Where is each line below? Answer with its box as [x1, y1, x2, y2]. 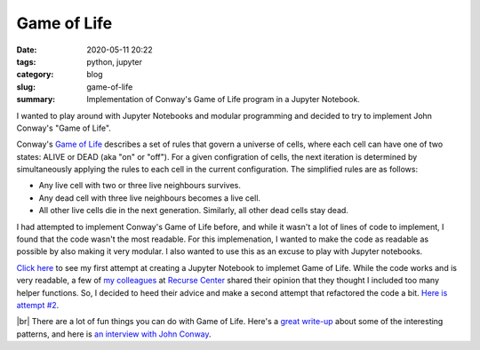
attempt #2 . [16, 299, 60, 310]
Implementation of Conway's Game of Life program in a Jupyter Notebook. [86, 94, 360, 105]
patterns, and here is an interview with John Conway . [16, 329, 212, 339]
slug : [16, 81, 36, 92]
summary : [16, 94, 56, 105]
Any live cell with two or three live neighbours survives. [38, 180, 242, 191]
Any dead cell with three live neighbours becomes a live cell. [38, 192, 261, 203]
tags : [16, 56, 36, 67]
